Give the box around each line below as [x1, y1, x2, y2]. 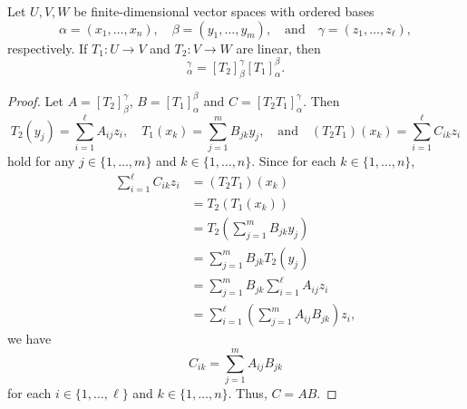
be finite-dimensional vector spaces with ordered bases [73, 2, 375, 20]
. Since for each [251, 151, 336, 170]
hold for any [7, 151, 75, 170]
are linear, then [236, 38, 321, 57]
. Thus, [228, 384, 268, 402]
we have [7, 329, 52, 348]
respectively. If [7, 38, 88, 57]
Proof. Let [7, 91, 63, 110]
